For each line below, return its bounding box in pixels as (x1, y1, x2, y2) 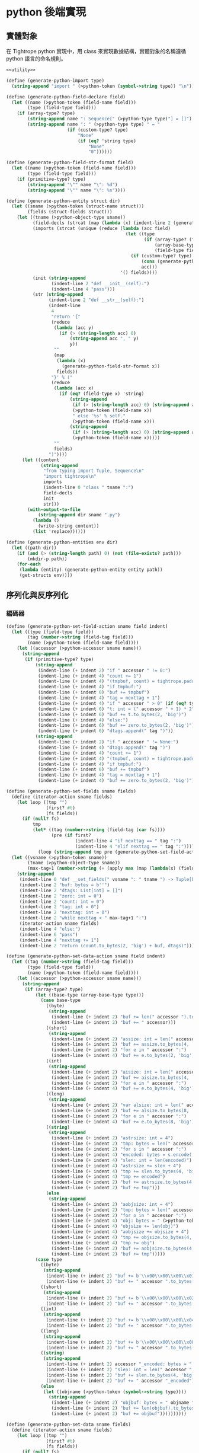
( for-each (17, 561, 41, 567)
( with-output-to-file (27, 506, 81, 513)
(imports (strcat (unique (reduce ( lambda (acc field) (32, 225, 171, 231)
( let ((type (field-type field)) (11, 629, 94, 635)
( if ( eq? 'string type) (78, 138, 136, 144)
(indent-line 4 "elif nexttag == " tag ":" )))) (75, 843, 195, 850)
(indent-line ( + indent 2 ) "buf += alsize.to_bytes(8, (51, 1107, 190, 1113)
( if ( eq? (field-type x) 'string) (59, 391, 145, 397)
